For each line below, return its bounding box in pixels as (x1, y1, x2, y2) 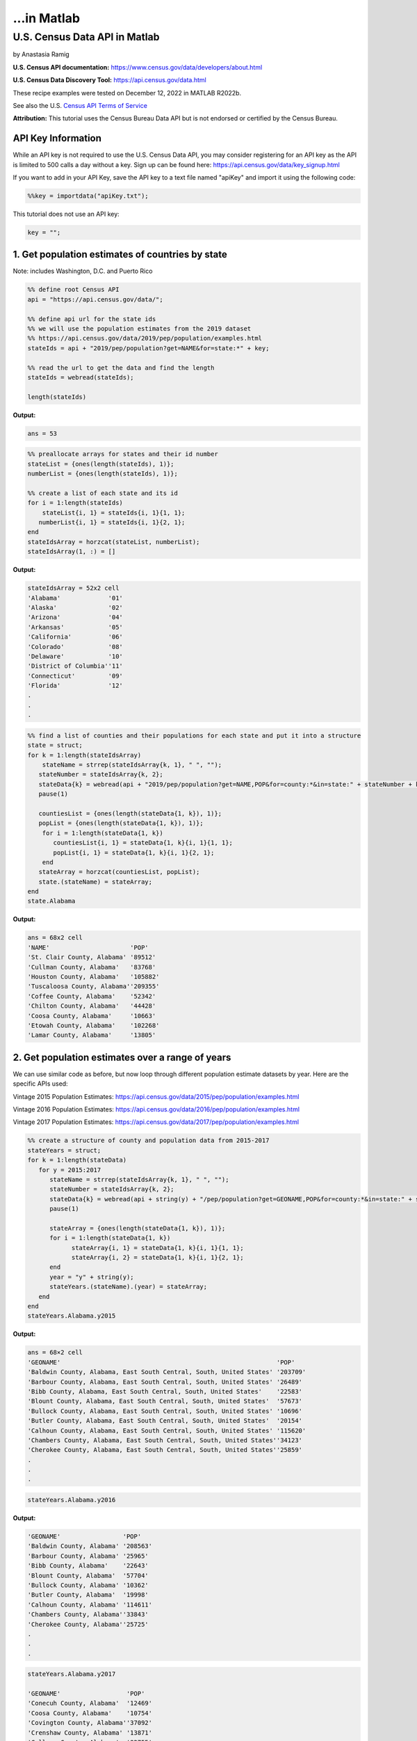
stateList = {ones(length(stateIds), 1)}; (27, 460, 174, 468)
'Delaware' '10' (27, 652, 123, 660)
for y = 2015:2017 (38, 1166, 101, 1173)
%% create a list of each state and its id (27, 489, 179, 497)
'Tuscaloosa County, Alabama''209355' (27, 983, 160, 990)
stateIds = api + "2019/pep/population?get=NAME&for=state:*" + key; (27, 344, 270, 352)
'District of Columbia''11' (27, 662, 123, 670)
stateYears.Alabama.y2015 (27, 1312, 116, 1320)
